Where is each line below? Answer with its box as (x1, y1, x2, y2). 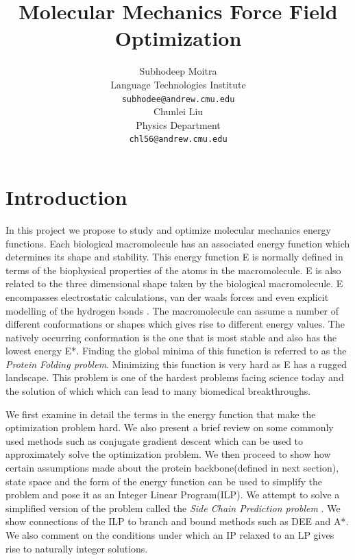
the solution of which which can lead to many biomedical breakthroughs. (5, 384, 311, 398)
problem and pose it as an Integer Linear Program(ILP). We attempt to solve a (5, 487, 340, 502)
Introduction (5, 183, 127, 210)
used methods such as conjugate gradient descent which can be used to (5, 433, 304, 448)
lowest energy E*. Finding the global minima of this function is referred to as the (5, 343, 347, 358)
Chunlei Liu (153, 104, 204, 119)
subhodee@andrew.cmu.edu (121, 94, 235, 104)
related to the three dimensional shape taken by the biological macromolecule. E (5, 276, 343, 291)
